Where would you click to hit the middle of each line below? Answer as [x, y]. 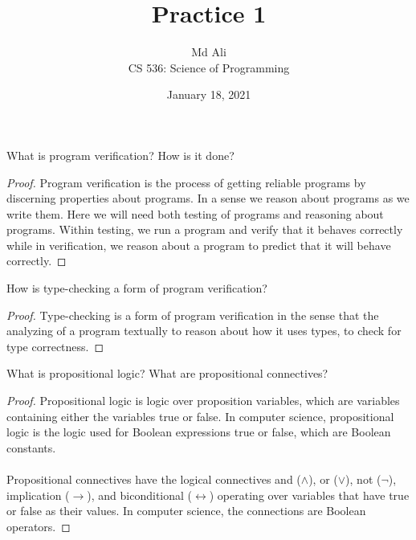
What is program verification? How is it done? [120, 155]
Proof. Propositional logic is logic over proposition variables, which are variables [203, 401]
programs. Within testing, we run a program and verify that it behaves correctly [205, 229]
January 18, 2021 [209, 94]
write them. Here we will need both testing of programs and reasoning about [195, 213]
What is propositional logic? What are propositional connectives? [167, 373]
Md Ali [209, 52]
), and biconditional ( [140, 495]
